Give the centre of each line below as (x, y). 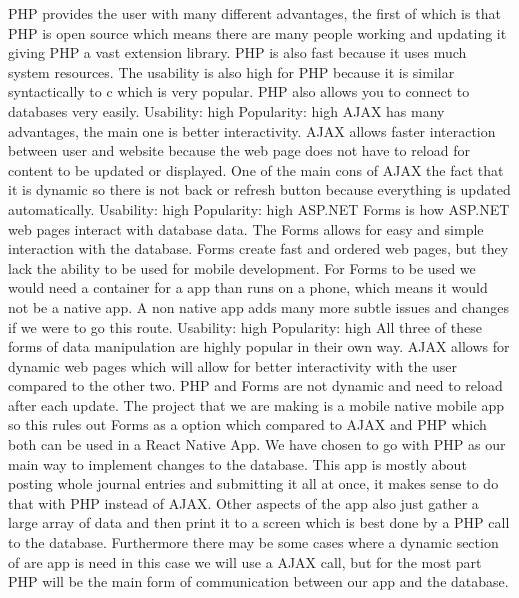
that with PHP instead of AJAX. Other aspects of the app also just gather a (243, 502)
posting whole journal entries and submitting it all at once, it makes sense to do (253, 483)
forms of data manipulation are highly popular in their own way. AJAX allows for (259, 346)
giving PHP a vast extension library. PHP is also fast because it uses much (237, 52)
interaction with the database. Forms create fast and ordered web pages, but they (258, 248)
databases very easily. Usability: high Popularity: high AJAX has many (226, 110)
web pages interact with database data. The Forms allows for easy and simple (246, 228)
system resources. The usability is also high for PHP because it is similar (231, 71)
